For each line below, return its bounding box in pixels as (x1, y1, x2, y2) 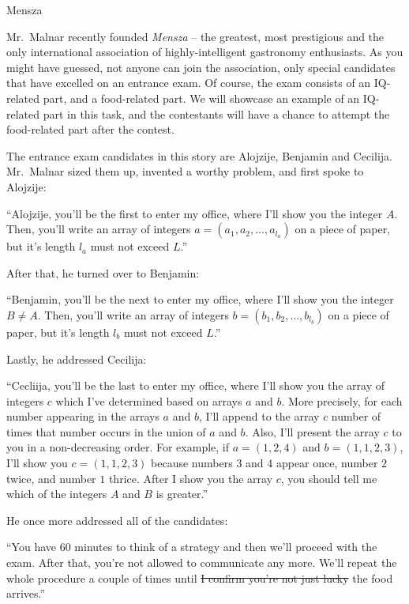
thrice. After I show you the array (108, 470, 273, 486)
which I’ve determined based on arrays (55, 392, 242, 409)
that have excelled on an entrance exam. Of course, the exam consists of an (6, 74, 371, 91)
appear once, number (276, 455, 378, 471)
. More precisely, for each (281, 392, 403, 409)
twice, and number (6, 470, 96, 486)
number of (331, 408, 381, 425)
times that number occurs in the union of (6, 423, 206, 440)
